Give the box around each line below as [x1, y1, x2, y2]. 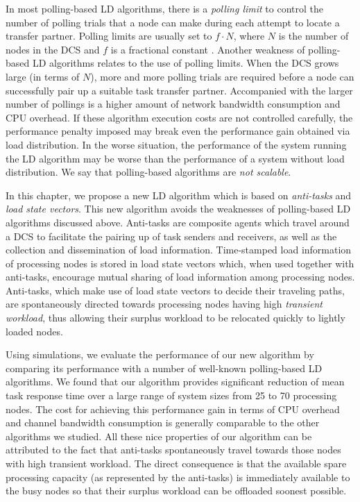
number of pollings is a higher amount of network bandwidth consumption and [6, 97, 341, 111]
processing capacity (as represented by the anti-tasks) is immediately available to [6, 469, 350, 484]
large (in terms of [6, 69, 80, 83]
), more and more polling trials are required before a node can [90, 69, 354, 83]
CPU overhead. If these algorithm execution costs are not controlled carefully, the [6, 110, 353, 124]
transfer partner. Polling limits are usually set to [6, 28, 212, 43]
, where [233, 28, 265, 43]
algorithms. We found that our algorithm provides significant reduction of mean [6, 374, 345, 389]
